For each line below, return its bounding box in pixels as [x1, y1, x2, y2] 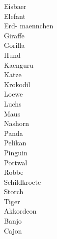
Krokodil [4, 79, 30, 89]
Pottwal [4, 157, 28, 167]
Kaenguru [4, 59, 33, 70]
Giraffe [4, 30, 25, 40]
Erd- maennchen [4, 20, 54, 31]
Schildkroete [4, 176, 41, 187]
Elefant [4, 10, 26, 21]
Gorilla [4, 40, 25, 50]
